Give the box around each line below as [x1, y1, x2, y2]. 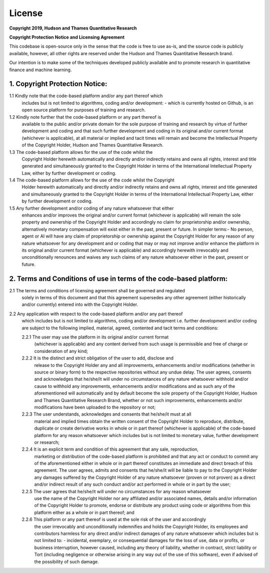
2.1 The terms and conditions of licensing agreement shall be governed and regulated [9, 287, 185, 293]
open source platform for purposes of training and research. [21, 107, 146, 113]
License [9, 8, 43, 19]
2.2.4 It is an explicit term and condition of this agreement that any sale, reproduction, [21, 446, 198, 452]
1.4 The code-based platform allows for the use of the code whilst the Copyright [9, 177, 174, 183]
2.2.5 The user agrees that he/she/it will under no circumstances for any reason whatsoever [21, 488, 211, 494]
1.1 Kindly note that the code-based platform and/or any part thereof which [9, 93, 163, 99]
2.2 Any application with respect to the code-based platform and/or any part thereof [9, 311, 183, 317]
